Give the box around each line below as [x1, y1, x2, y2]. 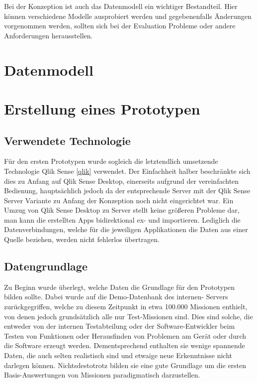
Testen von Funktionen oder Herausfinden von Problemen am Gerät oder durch [4, 330, 247, 341]
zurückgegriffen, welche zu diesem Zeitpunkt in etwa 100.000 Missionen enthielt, [4, 301, 248, 312]
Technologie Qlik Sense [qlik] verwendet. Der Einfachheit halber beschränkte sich [4, 165, 251, 176]
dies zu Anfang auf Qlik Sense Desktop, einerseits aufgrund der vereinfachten [4, 175, 239, 186]
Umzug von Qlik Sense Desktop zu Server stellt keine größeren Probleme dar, [4, 205, 240, 215]
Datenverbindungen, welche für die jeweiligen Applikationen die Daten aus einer [4, 224, 248, 235]
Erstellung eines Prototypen [4, 98, 200, 119]
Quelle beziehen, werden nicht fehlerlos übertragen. [4, 234, 160, 245]
